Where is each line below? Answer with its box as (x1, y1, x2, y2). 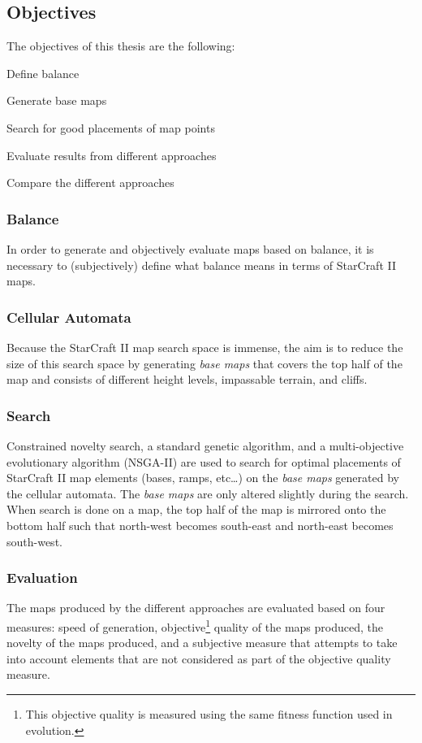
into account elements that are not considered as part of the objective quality (6, 650, 391, 667)
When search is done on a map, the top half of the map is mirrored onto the (6, 501, 386, 518)
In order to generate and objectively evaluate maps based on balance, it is (6, 240, 374, 257)
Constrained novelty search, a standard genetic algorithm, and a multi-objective (6, 437, 404, 454)
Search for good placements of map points (6, 119, 215, 136)
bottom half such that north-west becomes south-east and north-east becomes (6, 516, 394, 533)
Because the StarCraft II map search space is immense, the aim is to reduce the (6, 338, 403, 355)
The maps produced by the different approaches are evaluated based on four (6, 599, 385, 616)
